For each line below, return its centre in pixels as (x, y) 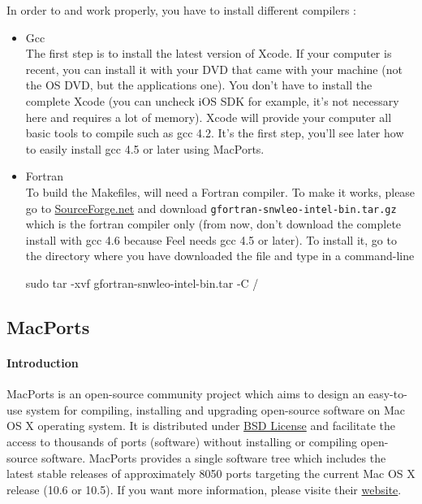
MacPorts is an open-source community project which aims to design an (186, 394)
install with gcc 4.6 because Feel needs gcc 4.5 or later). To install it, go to (211, 239)
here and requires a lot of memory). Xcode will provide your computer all (209, 117)
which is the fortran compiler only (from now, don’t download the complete (213, 224)
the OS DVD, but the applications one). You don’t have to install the (199, 85)
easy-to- (388, 394)
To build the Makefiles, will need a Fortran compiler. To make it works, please (220, 191)
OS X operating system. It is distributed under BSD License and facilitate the (201, 426)
